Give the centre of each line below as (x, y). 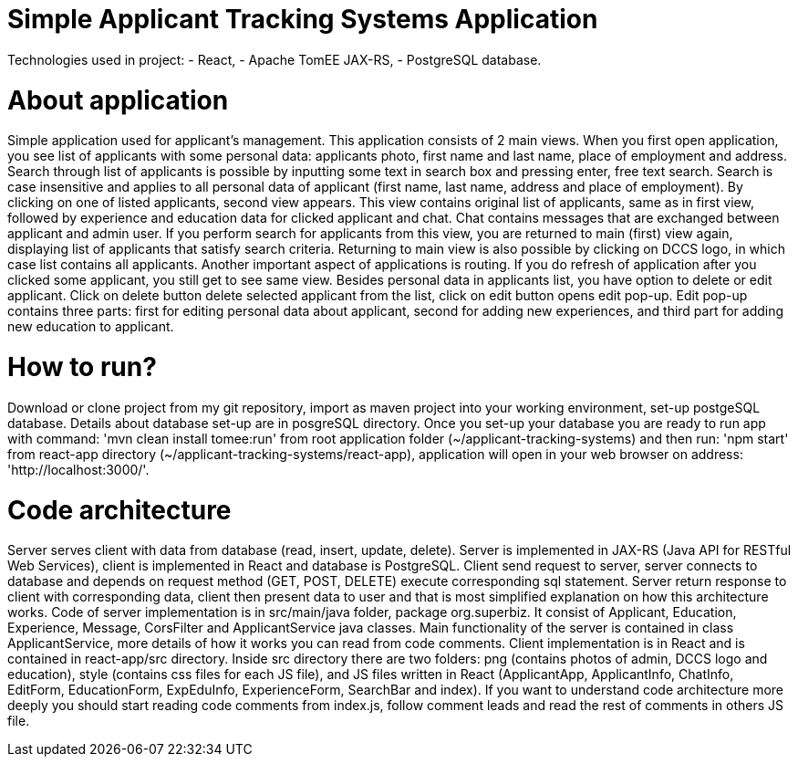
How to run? (82, 367)
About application (118, 100)
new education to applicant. (91, 327)
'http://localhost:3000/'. (78, 469)
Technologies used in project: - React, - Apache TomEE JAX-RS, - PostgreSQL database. (275, 59)
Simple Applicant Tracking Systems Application (303, 19)
